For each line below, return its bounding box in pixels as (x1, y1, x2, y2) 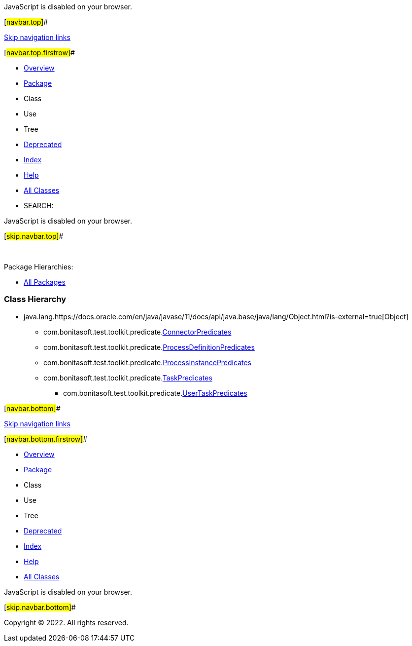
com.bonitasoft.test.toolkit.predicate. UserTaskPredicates (63, 388, 247, 397)
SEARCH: (24, 201, 54, 210)
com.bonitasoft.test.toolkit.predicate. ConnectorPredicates (43, 327, 232, 336)
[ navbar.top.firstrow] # (4, 48, 75, 57)
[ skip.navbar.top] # (4, 232, 64, 240)
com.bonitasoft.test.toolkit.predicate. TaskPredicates (43, 373, 212, 382)
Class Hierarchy (4, 294, 67, 304)
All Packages (24, 278, 66, 286)
